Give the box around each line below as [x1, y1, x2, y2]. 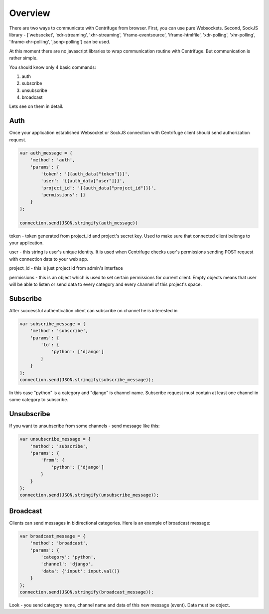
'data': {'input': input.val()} [40, 568, 120, 574]
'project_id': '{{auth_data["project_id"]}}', [40, 185, 156, 191]
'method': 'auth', [30, 157, 75, 163]
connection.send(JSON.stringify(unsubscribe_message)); [19, 492, 159, 498]
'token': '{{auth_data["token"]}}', [40, 171, 131, 177]
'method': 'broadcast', [30, 540, 88, 546]
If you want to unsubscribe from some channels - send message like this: [9, 423, 160, 429]
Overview [9, 7, 50, 18]
